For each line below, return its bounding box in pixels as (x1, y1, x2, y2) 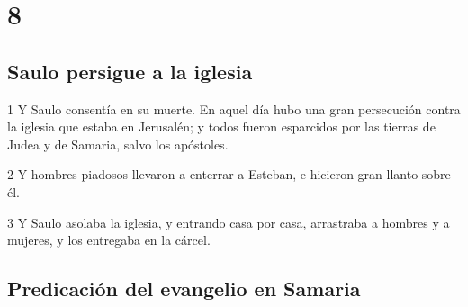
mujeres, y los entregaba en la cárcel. (7, 230, 211, 249)
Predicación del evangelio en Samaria (7, 275, 361, 302)
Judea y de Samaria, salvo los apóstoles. (7, 134, 229, 153)
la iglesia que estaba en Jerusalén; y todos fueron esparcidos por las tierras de (7, 117, 436, 136)
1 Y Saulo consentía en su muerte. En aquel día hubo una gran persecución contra (7, 99, 461, 118)
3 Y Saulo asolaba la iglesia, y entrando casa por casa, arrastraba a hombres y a (7, 212, 450, 231)
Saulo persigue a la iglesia (7, 57, 253, 85)
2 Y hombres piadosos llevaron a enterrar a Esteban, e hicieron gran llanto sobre (7, 165, 451, 184)
